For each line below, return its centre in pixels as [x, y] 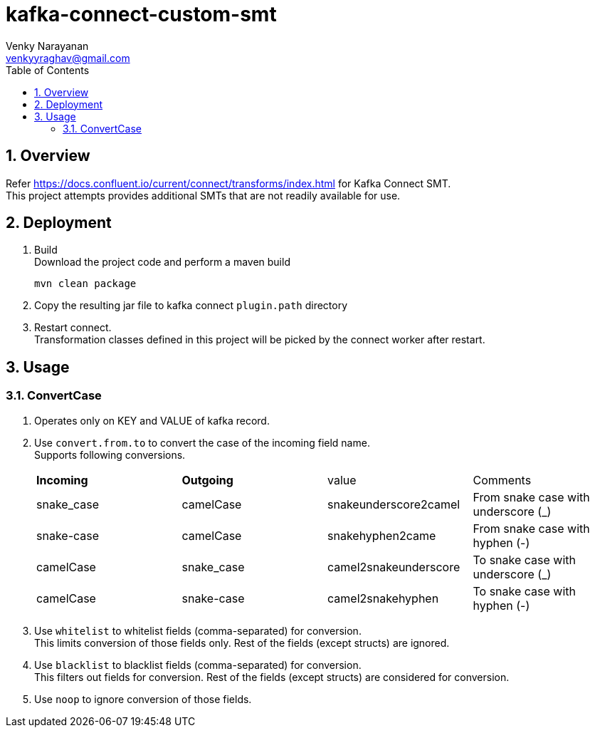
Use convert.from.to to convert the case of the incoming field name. [202, 442]
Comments [502, 480]
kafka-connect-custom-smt [141, 14]
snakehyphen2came [382, 535]
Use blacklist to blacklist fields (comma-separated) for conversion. [198, 665]
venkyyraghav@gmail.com [68, 58]
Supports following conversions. [110, 454]
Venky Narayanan [47, 46]
